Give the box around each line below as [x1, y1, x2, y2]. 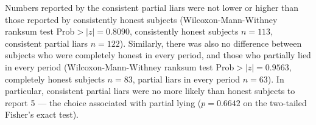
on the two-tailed [243, 96, 307, 109]
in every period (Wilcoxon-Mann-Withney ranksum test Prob [5, 60, 234, 73]
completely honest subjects [5, 72, 105, 85]
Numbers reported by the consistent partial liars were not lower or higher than [5, 1, 299, 13]
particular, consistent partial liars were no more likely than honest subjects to [5, 84, 295, 97]
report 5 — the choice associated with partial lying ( [5, 96, 202, 109]
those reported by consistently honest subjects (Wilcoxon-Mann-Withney [5, 13, 278, 25]
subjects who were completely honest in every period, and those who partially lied [5, 49, 311, 61]
